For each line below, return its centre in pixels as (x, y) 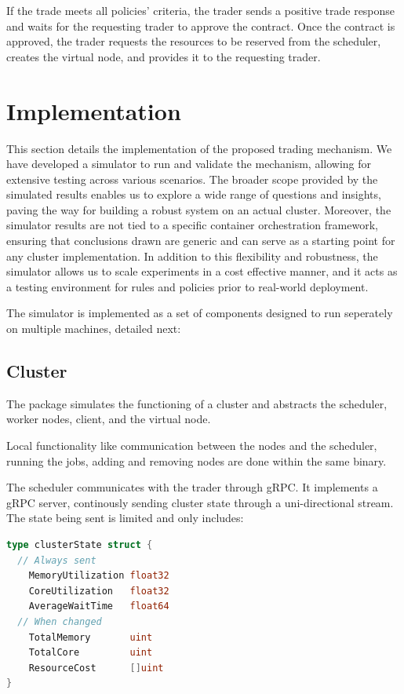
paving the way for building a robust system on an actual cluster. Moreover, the (199, 209)
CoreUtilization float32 (99, 591)
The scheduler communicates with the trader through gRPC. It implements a (192, 487)
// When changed (60, 621)
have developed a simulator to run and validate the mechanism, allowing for (189, 164)
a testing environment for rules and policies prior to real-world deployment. (187, 286)
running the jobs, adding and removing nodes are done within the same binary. (197, 460)
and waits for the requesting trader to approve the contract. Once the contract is (201, 26)
